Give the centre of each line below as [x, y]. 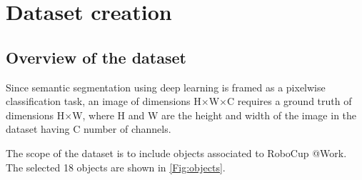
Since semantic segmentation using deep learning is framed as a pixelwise [166, 87]
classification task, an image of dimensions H [104, 101]
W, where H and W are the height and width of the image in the [215, 115]
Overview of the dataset [96, 57]
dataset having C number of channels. [89, 129]
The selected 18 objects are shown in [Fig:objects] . [116, 167]
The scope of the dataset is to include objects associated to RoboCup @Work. [176, 152]
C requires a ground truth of [289, 101]
